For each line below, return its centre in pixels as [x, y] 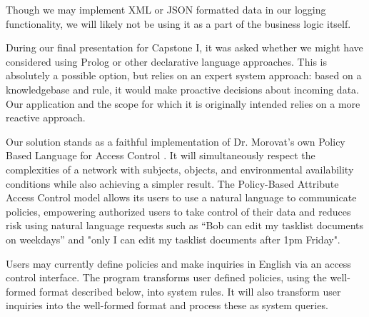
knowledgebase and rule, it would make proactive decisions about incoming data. [182, 89]
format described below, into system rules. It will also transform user [190, 291]
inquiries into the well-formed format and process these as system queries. [167, 305]
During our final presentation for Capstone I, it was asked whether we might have [184, 47]
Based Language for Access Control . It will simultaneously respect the [161, 155]
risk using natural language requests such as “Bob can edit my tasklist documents [185, 225]
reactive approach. [46, 117]
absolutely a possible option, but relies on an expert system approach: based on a [184, 75]
